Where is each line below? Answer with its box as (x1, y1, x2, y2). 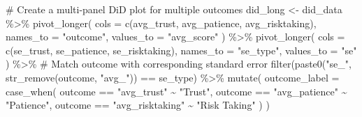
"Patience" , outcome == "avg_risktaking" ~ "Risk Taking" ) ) (6, 97, 270, 112)
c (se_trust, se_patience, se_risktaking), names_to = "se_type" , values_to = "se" (6, 42, 357, 57)
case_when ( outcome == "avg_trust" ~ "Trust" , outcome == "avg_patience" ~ (6, 84, 347, 98)
